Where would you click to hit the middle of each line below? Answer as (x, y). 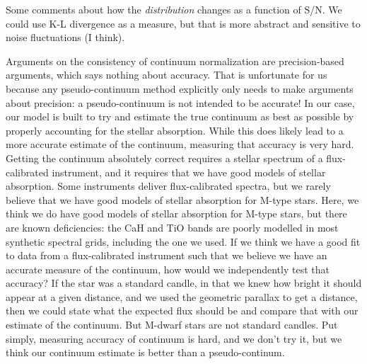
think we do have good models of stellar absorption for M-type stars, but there (176, 214)
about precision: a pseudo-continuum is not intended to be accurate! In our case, (180, 102)
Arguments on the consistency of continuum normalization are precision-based (175, 61)
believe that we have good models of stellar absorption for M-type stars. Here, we (182, 199)
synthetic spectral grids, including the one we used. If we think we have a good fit (183, 241)
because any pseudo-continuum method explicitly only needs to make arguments (180, 88)
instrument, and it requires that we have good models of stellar (189, 172)
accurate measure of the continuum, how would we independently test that (168, 269)
